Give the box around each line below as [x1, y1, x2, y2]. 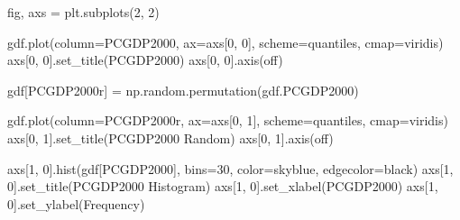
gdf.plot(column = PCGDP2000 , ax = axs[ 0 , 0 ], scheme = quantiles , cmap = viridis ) [7, 32, 444, 51]
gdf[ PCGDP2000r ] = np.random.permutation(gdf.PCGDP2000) [7, 80, 359, 99]
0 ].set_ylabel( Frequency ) [7, 194, 145, 213]
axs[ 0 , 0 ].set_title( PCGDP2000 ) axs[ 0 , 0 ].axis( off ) [7, 50, 283, 69]
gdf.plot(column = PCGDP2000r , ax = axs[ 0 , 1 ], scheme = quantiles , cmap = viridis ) [7, 111, 448, 130]
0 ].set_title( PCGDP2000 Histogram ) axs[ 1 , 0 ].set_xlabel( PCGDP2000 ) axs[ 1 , [7, 177, 438, 196]
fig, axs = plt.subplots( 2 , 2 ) [7, 3, 160, 21]
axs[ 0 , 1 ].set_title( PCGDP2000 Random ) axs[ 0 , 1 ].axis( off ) [7, 128, 334, 147]
